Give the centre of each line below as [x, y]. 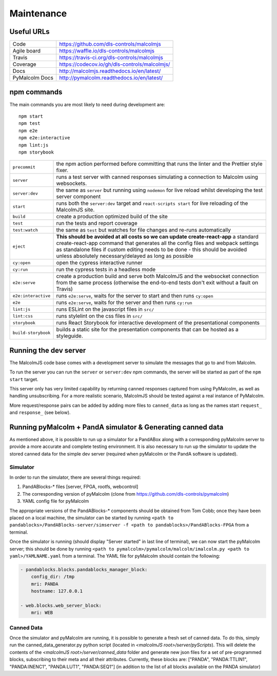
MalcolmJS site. [75, 210]
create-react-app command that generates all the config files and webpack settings [157, 243]
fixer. [62, 171]
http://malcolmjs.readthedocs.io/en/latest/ [110, 71]
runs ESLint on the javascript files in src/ [105, 309]
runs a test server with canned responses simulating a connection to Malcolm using [157, 177]
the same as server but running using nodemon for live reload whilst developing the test [160, 190]
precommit [24, 167]
